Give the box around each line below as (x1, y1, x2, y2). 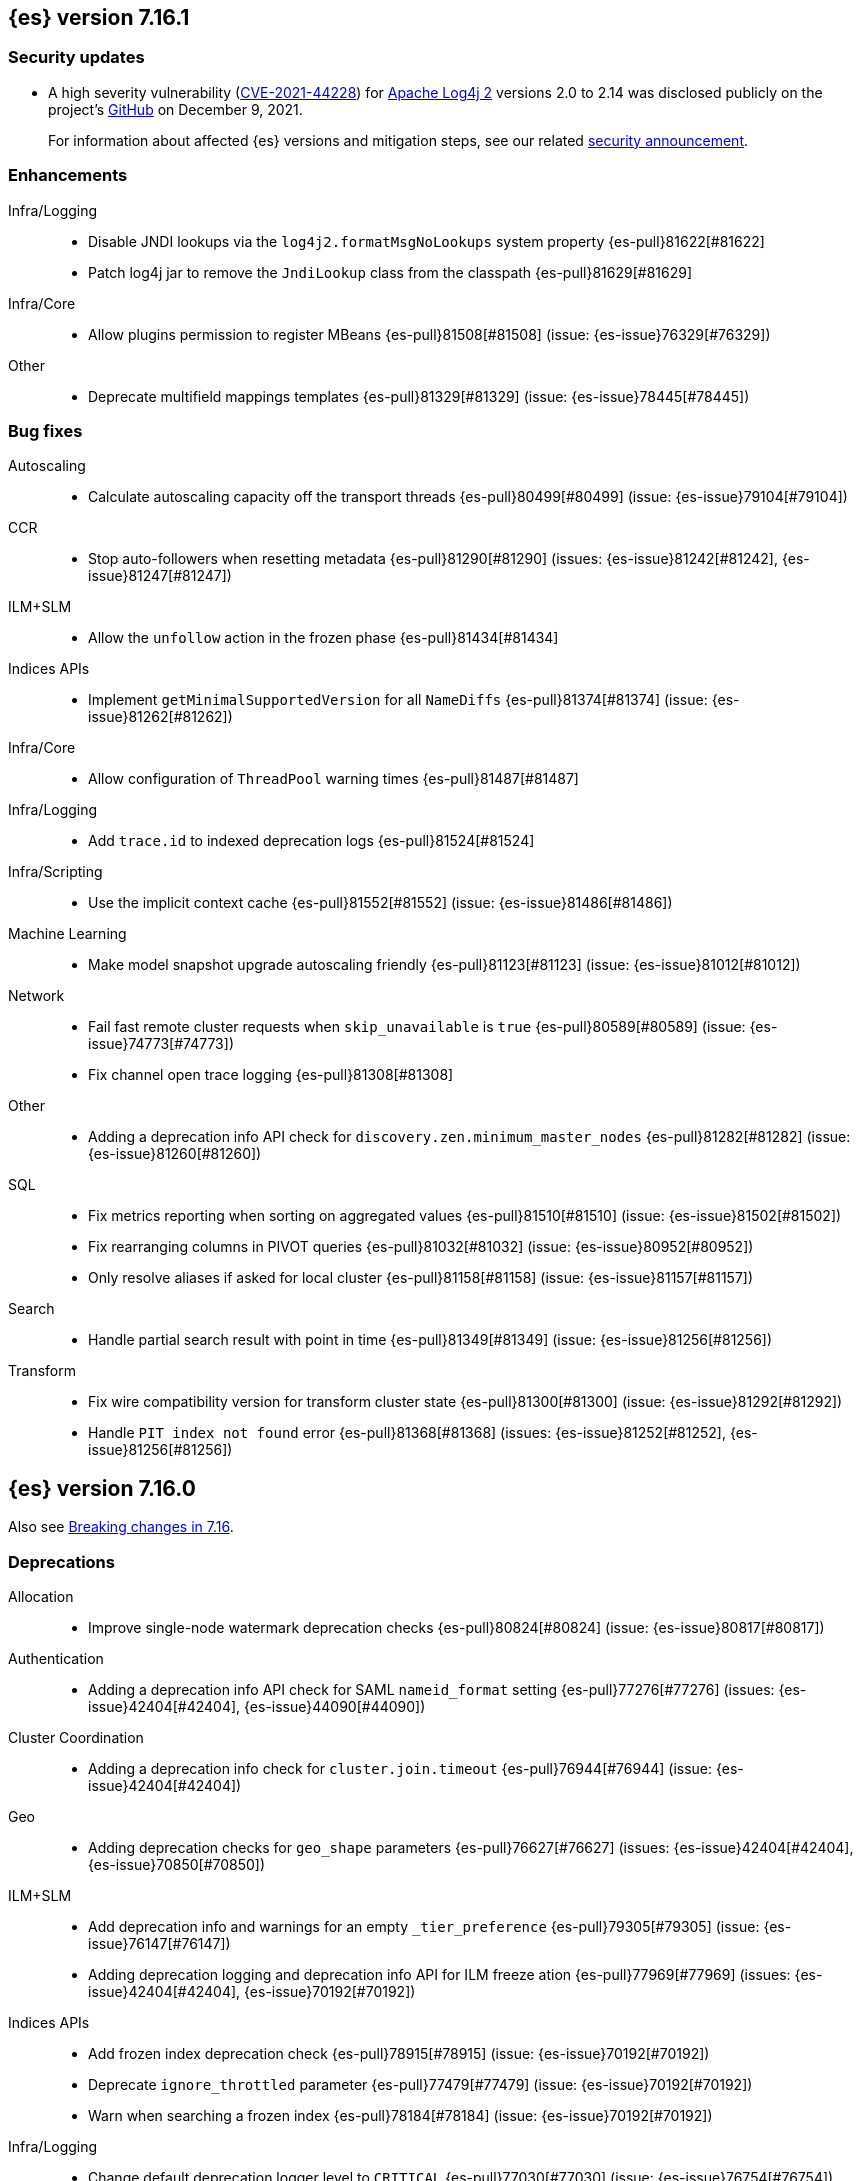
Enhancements (8, 165, 128, 186)
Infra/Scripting (8, 863, 103, 881)
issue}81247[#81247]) (88, 567, 232, 585)
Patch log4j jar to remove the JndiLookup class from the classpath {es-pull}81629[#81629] (88, 263, 693, 281)
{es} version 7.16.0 (8, 1475, 196, 1501)
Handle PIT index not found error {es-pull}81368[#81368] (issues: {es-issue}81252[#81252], (88, 1424, 726, 1442)
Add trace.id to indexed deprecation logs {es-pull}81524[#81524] (88, 832, 535, 850)
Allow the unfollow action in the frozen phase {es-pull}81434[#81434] (88, 629, 559, 647)
